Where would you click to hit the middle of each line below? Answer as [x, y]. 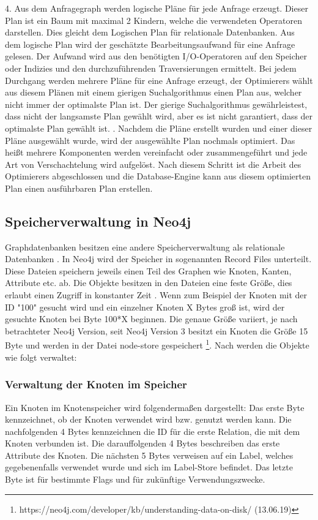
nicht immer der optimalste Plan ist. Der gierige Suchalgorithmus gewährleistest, [156, 104]
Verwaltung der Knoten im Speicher [96, 384]
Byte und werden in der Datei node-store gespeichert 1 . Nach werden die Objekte [157, 344]
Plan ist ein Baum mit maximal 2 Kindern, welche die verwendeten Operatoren [153, 20]
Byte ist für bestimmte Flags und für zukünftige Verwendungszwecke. [135, 479]
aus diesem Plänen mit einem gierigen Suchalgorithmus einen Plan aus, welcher [153, 92]
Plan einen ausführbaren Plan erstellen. [79, 188]
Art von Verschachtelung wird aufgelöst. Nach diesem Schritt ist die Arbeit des [153, 164]
